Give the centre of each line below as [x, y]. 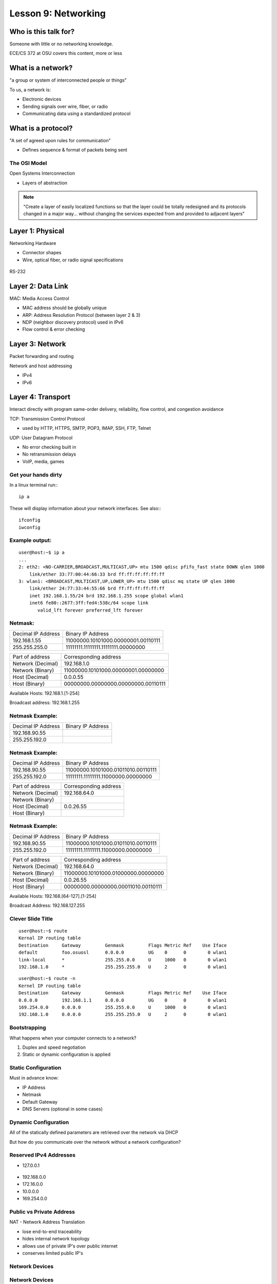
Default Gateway [40, 1102]
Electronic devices [42, 99]
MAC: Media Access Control [39, 298]
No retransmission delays [49, 454]
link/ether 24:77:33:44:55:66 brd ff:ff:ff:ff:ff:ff [97, 589]
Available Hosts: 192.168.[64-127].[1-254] [53, 896]
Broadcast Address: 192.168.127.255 [47, 905]
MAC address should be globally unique [65, 308]
